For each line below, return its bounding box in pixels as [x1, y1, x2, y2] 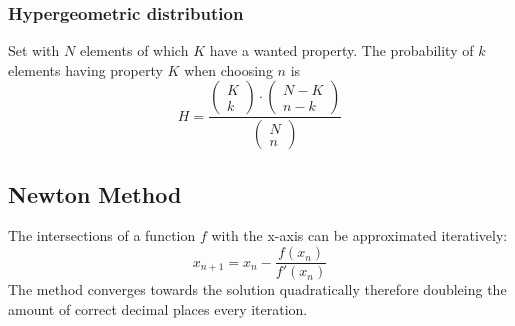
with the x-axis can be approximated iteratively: [211, 225, 508, 246]
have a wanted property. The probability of [209, 40, 474, 61]
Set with [8, 40, 60, 61]
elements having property [8, 59, 163, 80]
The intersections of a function [8, 225, 196, 246]
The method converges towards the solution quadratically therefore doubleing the [8, 279, 507, 300]
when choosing [184, 59, 273, 80]
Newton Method [8, 178, 182, 209]
